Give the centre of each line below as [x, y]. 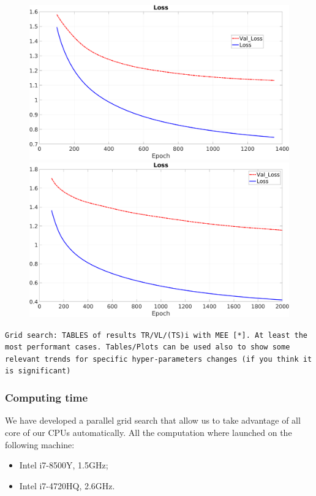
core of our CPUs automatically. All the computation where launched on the [149, 432]
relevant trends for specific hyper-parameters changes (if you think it [159, 359]
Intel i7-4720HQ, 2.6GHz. [67, 485]
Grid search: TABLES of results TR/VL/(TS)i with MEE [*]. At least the [156, 335]
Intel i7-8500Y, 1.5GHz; [64, 465]
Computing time [47, 398]
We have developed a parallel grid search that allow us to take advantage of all [153, 420]
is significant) [38, 371]
